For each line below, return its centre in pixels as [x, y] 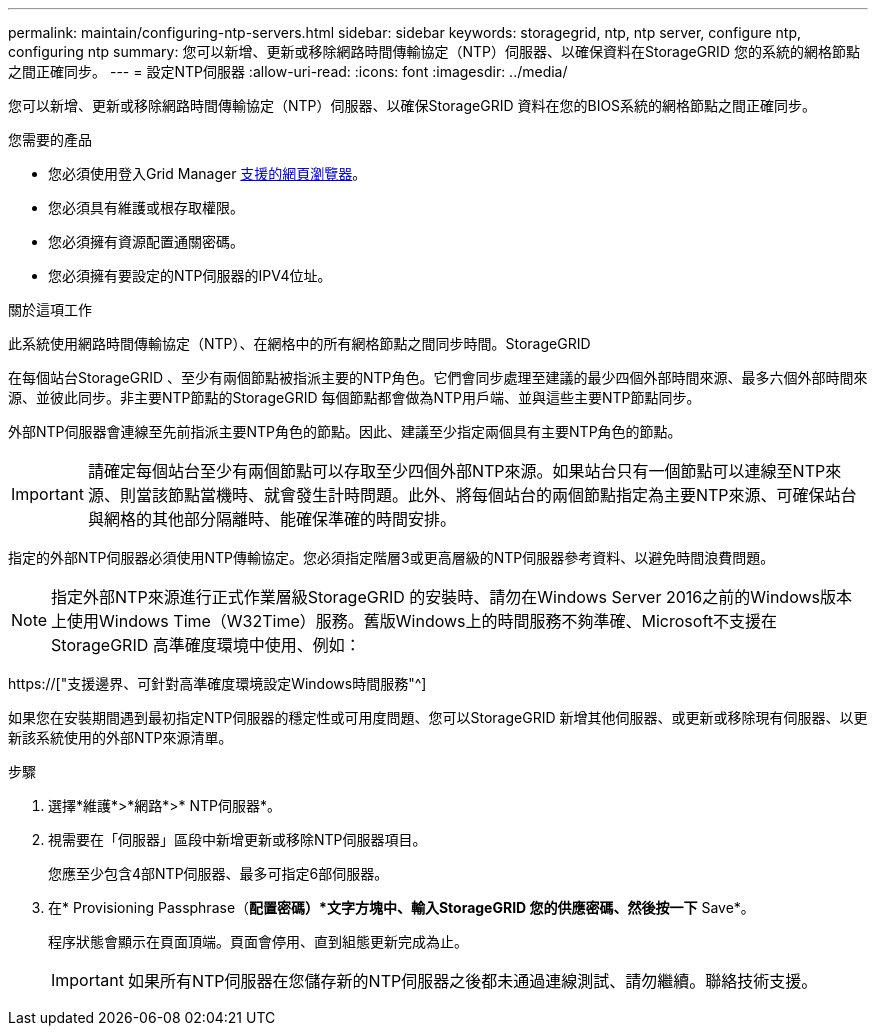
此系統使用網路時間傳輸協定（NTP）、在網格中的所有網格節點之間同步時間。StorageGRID [299, 343]
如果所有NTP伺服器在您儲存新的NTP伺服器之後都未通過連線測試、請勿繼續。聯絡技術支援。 [472, 981]
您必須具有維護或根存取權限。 [146, 207]
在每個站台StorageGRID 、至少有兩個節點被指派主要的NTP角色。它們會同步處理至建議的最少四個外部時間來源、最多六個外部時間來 [438, 377]
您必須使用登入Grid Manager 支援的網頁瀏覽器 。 [207, 173]
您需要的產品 [50, 139]
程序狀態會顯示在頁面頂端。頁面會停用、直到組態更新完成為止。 [258, 941]
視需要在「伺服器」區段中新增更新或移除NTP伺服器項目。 [237, 839]
